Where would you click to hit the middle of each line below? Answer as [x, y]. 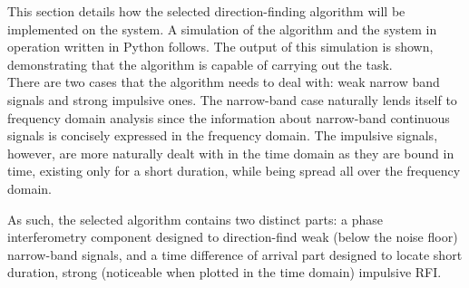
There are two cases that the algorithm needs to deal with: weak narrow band [224, 82]
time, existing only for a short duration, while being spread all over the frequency [234, 171]
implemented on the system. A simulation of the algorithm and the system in [222, 29]
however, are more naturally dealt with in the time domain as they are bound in [231, 153]
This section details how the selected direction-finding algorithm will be [206, 11]
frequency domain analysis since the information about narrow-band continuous [229, 117]
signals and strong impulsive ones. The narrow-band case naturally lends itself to [232, 99]
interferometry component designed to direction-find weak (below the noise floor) [233, 237]
